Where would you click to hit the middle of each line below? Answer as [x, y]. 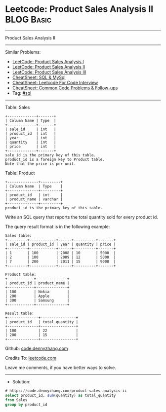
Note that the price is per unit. [41, 164]
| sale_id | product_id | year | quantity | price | [61, 244]
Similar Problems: [23, 52]
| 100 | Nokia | [37, 292]
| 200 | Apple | [37, 296]
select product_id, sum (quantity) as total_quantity [61, 395]
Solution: [21, 381]
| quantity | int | [31, 142]
